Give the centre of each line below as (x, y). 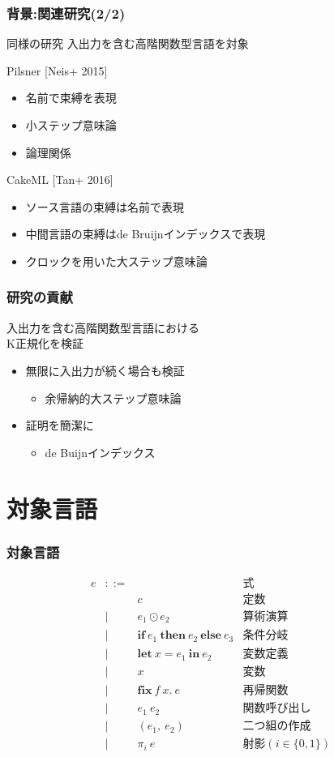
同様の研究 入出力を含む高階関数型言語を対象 (128, 43)
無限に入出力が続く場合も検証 (105, 370)
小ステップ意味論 (71, 125)
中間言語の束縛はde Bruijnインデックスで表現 (146, 234)
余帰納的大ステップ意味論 (113, 398)
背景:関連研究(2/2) (66, 13)
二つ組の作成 (277, 727)
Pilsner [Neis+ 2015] (57, 70)
